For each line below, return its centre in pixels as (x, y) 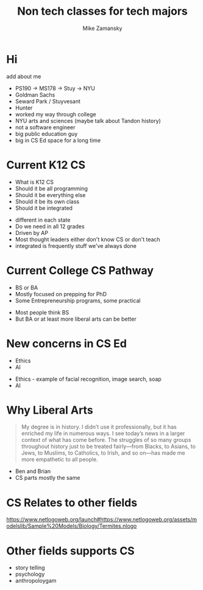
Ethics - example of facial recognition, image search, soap (88, 379)
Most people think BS (42, 312)
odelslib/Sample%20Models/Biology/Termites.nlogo (72, 526)
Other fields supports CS (71, 551)
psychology (30, 574)
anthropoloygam (36, 581)
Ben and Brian (33, 471)
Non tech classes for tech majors (102, 11)
